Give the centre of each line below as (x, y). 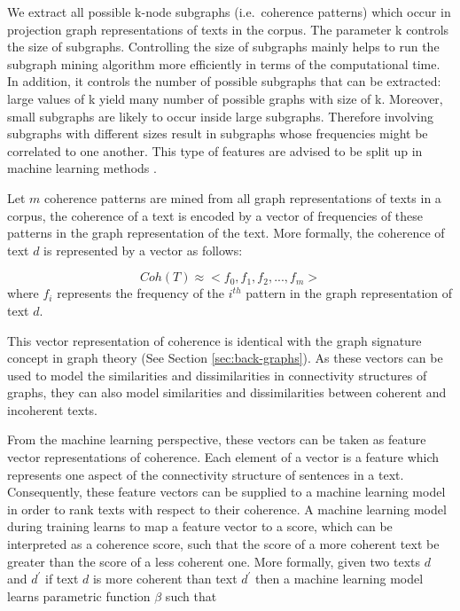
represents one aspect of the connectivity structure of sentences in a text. (206, 474)
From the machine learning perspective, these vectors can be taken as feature (217, 439)
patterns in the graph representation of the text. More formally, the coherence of (226, 233)
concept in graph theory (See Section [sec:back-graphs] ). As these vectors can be (225, 358)
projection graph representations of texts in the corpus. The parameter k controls (228, 29)
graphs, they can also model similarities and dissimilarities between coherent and (227, 392)
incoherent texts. (53, 409)
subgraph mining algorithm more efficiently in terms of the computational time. (224, 63)
